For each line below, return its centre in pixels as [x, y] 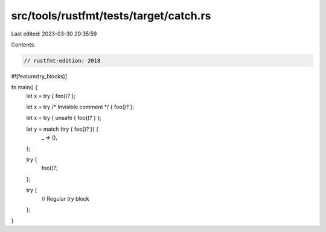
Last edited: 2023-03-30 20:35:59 [54, 34]
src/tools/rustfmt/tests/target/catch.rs [111, 16]
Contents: [23, 45]
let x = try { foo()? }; [51, 96]
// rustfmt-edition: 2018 [62, 61]
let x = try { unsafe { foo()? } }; [64, 118]
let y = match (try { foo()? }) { [62, 129]
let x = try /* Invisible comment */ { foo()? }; [80, 107]
